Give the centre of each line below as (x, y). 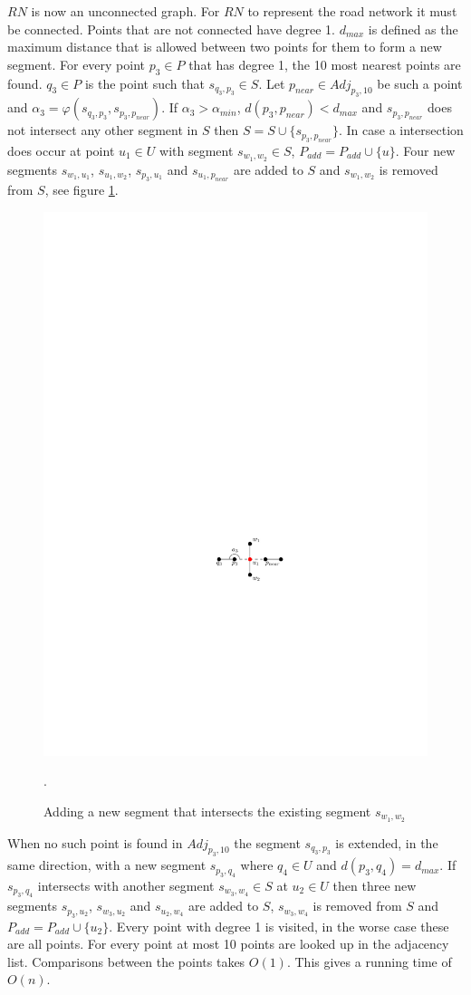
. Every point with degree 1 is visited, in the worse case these (279, 926)
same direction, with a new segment (107, 865)
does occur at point (61, 150)
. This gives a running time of (369, 961)
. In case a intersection (401, 130)
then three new (375, 885)
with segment (197, 150)
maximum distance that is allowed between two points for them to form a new (225, 47)
